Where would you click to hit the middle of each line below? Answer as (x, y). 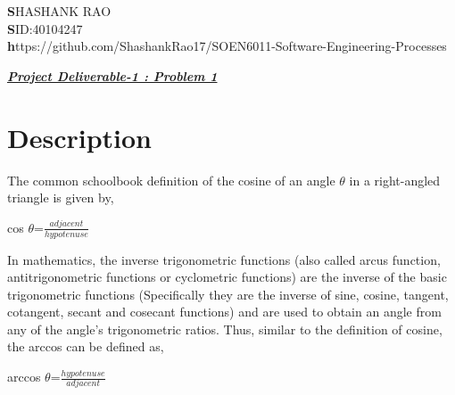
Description (80, 137)
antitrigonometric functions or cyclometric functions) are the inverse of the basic (227, 277)
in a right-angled (395, 180)
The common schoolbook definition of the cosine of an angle (171, 180)
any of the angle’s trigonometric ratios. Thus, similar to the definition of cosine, (225, 329)
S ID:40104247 (45, 28)
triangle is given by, (61, 197)
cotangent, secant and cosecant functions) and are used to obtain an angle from (224, 312)
